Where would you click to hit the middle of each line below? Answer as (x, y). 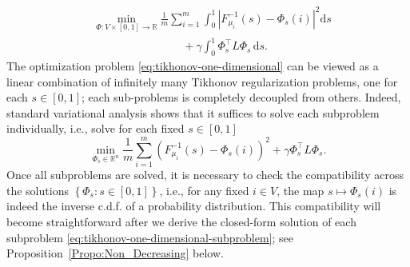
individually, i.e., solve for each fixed (96, 128)
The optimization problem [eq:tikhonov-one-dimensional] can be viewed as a (193, 66)
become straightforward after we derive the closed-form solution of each (181, 221)
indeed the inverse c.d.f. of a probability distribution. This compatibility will (194, 206)
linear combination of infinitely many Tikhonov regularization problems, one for (202, 81)
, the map (301, 190)
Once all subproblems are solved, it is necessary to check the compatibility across (205, 175)
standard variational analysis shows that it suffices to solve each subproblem (193, 112)
